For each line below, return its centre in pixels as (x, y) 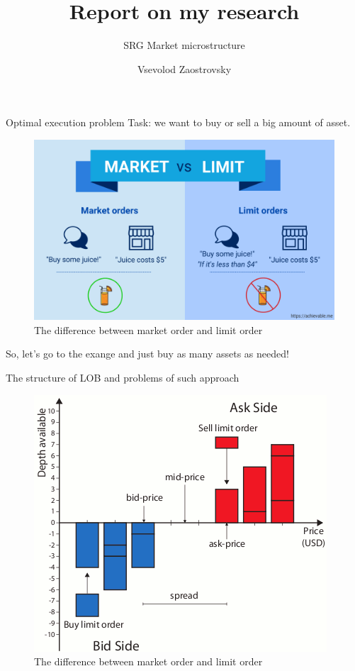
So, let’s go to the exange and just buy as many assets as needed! (147, 354)
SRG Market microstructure (184, 45)
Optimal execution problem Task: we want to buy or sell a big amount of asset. (178, 122)
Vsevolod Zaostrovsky (184, 68)
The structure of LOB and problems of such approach (123, 377)
